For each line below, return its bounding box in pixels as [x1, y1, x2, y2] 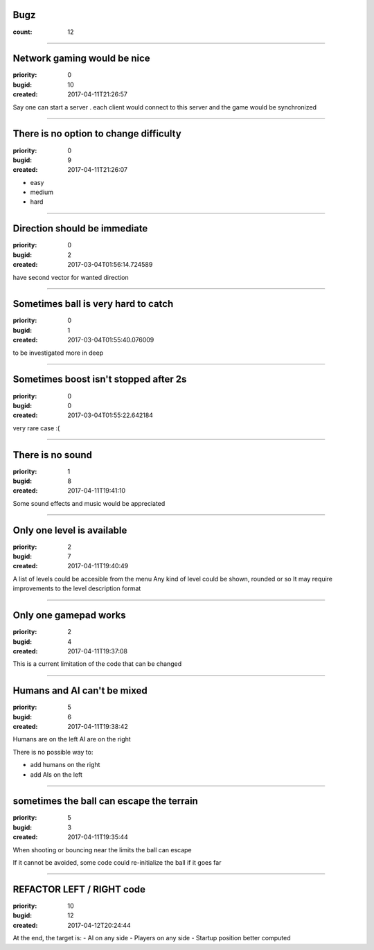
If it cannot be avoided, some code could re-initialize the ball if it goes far [12, 859, 222, 867]
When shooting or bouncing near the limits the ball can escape [12, 845, 192, 854]
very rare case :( [12, 423, 60, 432]
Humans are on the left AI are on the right [12, 735, 131, 744]
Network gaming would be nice [12, 53, 150, 64]
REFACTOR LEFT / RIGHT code [12, 883, 145, 895]
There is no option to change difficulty [12, 128, 181, 140]
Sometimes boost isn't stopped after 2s [12, 373, 187, 385]
